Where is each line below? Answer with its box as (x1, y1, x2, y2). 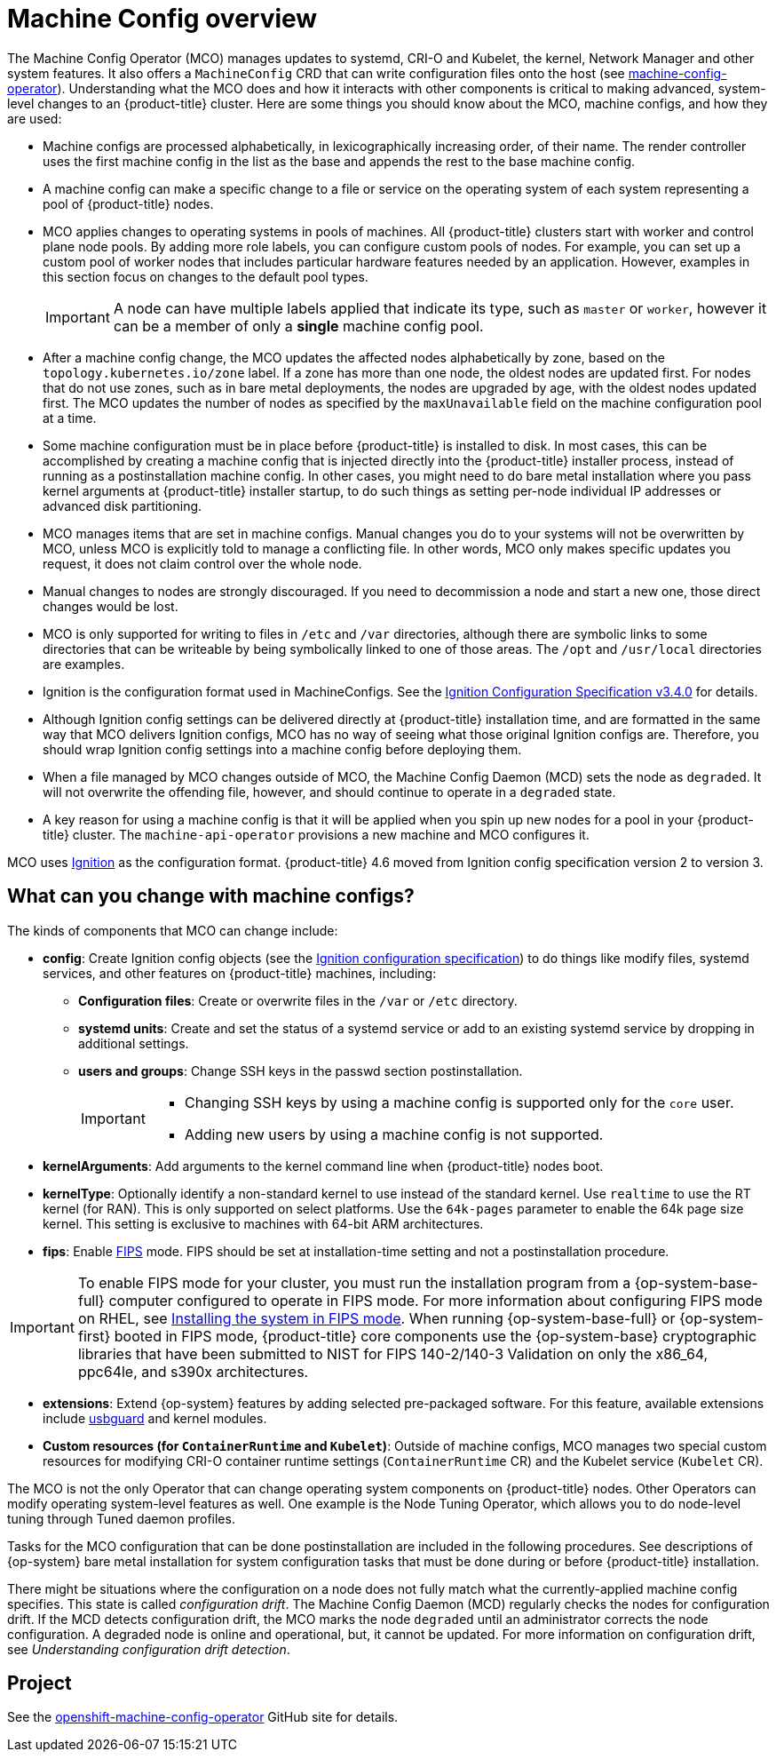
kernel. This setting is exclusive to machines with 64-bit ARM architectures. (43, 1215, 484, 1231)
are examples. (43, 656, 125, 672)
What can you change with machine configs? (7, 885, 415, 908)
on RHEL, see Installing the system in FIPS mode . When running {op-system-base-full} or (77, 1309, 676, 1327)
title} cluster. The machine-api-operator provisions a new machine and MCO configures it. (43, 826, 590, 842)
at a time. (43, 410, 97, 426)
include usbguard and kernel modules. (43, 1410, 267, 1426)
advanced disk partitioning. (43, 497, 202, 513)
